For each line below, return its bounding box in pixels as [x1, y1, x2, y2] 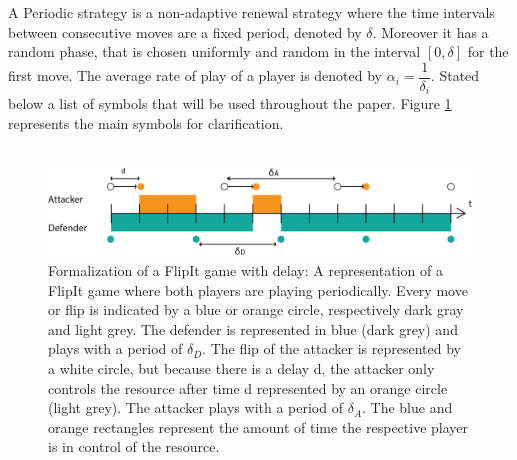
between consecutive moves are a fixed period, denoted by [8, 21, 362, 42]
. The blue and [362, 397, 453, 418]
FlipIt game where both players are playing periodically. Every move [48, 279, 468, 300]
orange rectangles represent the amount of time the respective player [48, 416, 469, 437]
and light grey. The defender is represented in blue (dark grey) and [48, 318, 458, 339]
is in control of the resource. [48, 436, 220, 457]
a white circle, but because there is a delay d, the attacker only [48, 358, 435, 379]
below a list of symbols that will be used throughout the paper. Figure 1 [8, 93, 452, 114]
